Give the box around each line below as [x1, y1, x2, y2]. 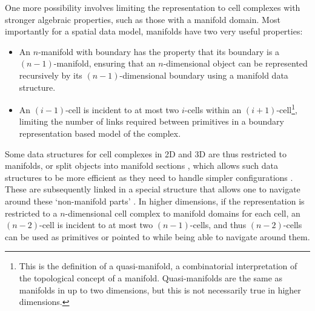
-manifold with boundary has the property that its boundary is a [38, 45, 280, 57]
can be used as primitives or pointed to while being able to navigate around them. [5, 230, 310, 243]
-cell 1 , [276, 102, 298, 116]
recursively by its [19, 68, 82, 81]
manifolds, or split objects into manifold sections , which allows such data [5, 159, 278, 172]
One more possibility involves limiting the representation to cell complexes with [5, 1, 300, 13]
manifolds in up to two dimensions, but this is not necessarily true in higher [19, 283, 301, 296]
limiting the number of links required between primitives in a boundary [19, 115, 284, 128]
